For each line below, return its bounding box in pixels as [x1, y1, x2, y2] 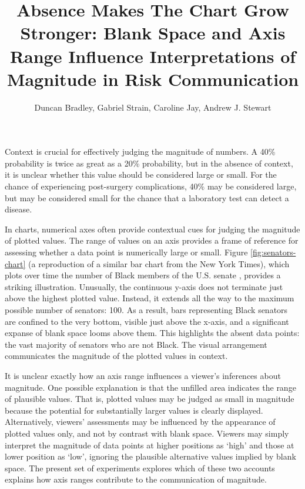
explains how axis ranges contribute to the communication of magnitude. [5, 473, 267, 485]
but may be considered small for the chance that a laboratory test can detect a [5, 191, 289, 204]
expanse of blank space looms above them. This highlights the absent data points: [5, 327, 300, 339]
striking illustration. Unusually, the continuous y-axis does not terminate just [5, 280, 283, 292]
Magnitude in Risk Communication [6, 66, 299, 91]
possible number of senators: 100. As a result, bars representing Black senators [5, 304, 288, 315]
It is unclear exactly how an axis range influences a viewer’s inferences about [5, 369, 281, 381]
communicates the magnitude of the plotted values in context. [5, 350, 228, 362]
